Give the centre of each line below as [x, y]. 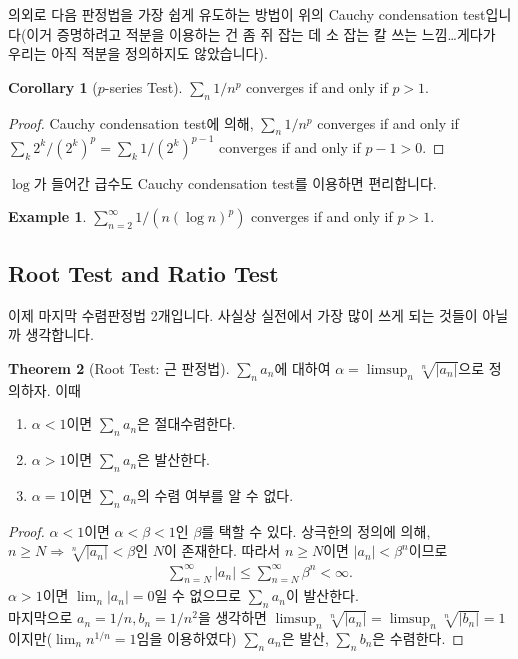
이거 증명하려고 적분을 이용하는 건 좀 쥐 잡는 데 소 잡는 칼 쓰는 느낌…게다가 [261, 33]
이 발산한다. [322, 595]
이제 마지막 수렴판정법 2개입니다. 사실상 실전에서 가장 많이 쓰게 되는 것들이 [243, 314]
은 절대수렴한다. [186, 423]
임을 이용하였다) [186, 637]
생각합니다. [59, 334]
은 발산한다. [174, 459]
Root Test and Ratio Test [143, 272]
